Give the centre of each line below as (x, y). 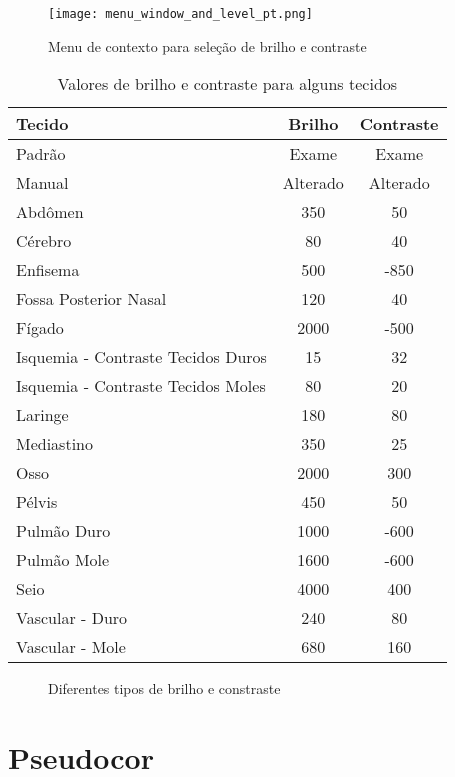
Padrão (41, 154)
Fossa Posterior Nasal (91, 299)
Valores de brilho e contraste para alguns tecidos (227, 84)
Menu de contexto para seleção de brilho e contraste (207, 45)
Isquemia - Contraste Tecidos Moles (141, 386)
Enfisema (48, 270)
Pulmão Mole (63, 560)
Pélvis (37, 502)
